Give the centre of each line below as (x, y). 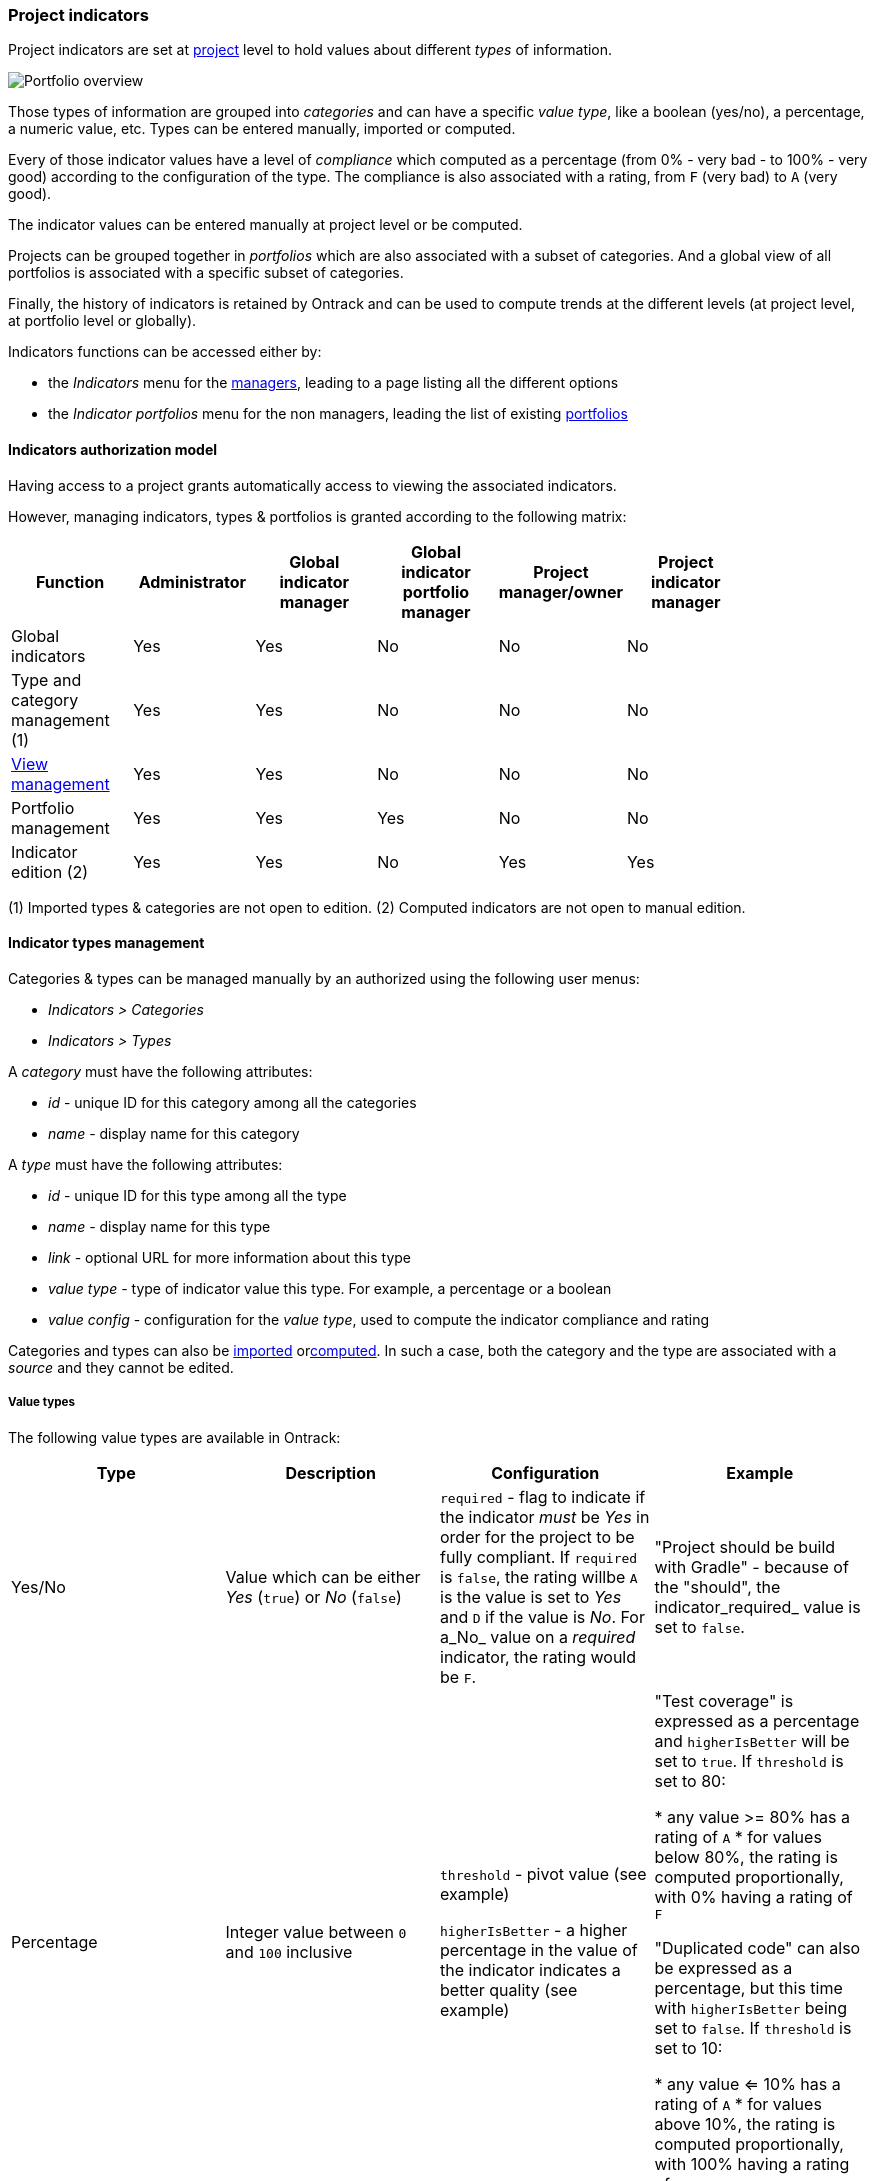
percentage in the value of (539, 1950)
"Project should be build (745, 1546)
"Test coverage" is (724, 1700)
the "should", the (717, 1586)
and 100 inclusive (289, 1952)
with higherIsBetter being (751, 2007)
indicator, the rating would (538, 1656)
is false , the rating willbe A (539, 1576)
